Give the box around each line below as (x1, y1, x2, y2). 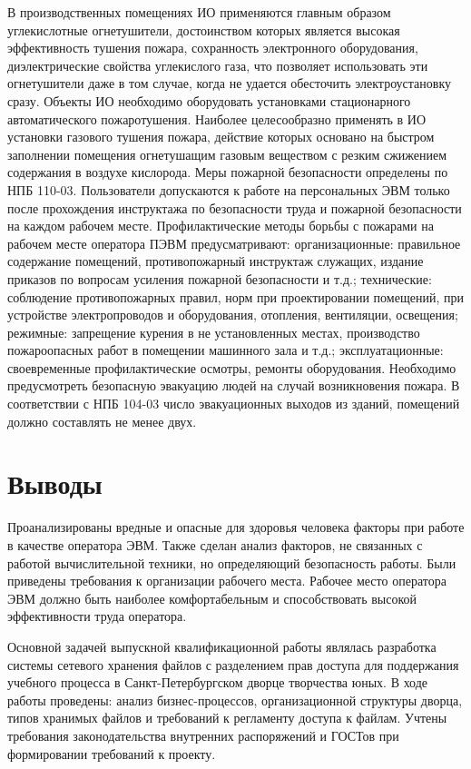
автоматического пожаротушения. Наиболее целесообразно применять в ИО (7, 109, 427, 128)
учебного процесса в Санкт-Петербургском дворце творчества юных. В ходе (7, 673, 428, 692)
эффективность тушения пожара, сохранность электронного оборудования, (7, 38, 418, 57)
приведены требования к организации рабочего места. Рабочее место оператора (7, 571, 446, 590)
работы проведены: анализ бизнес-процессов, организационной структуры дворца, (7, 690, 463, 709)
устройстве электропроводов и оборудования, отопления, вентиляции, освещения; (7, 305, 458, 324)
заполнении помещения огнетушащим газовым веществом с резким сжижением (7, 144, 447, 163)
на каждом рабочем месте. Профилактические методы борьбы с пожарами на (7, 216, 434, 235)
